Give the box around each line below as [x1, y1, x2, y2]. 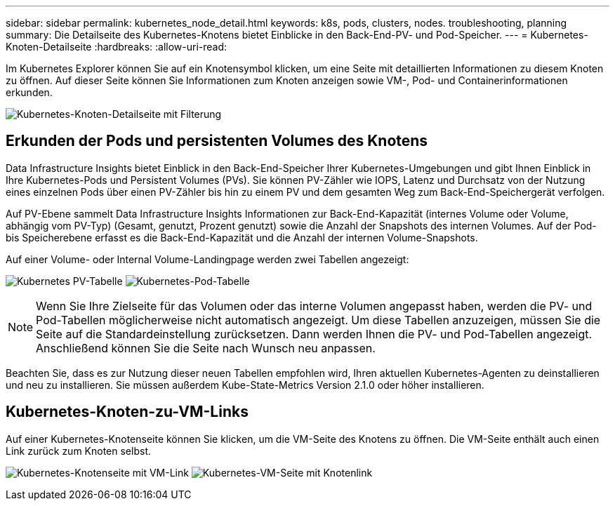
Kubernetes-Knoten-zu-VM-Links [6, 403, 249, 421]
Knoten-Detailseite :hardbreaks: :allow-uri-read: [6, 41, 227, 53]
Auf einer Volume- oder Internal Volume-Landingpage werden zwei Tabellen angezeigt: [6, 253, 409, 265]
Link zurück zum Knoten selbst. [6, 444, 151, 457]
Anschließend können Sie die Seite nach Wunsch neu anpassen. [36, 340, 376, 355]
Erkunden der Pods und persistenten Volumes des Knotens [6, 132, 428, 150]
